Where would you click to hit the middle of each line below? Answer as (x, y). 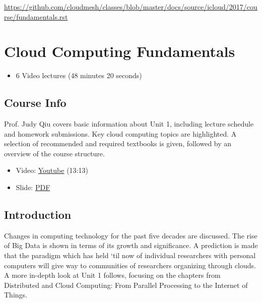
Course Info (35, 103)
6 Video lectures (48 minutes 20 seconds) (79, 75)
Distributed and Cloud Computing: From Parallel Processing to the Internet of (126, 285)
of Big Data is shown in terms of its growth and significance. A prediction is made (131, 245)
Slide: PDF (33, 187)
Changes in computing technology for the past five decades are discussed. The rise (131, 235)
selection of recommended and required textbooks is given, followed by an (118, 143)
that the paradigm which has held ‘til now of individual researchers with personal (130, 255)
